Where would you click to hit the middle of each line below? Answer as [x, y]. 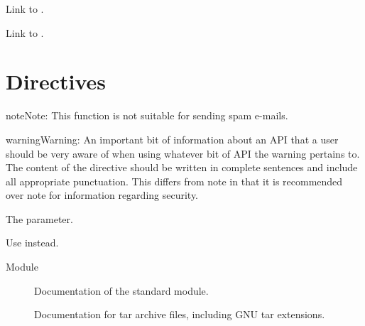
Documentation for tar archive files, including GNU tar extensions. [180, 314]
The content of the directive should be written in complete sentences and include [182, 167]
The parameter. [39, 218]
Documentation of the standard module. [121, 290]
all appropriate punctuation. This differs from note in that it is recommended [174, 181]
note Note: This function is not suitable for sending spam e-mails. [147, 115]
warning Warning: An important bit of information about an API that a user [172, 139]
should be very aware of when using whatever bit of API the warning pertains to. [183, 153]
